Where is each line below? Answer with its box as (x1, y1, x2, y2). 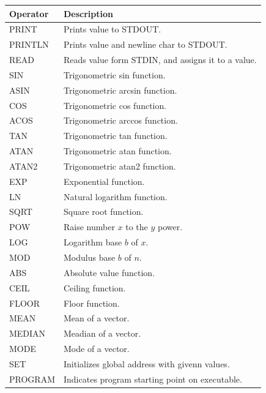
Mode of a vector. (63, 342, 130, 355)
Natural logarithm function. (63, 190, 168, 203)
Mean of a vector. (63, 312, 130, 324)
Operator (9, 7, 49, 20)
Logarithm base (63, 236, 122, 249)
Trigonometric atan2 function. (63, 159, 176, 172)
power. (158, 220, 183, 233)
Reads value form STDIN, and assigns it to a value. (63, 53, 257, 66)
